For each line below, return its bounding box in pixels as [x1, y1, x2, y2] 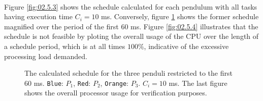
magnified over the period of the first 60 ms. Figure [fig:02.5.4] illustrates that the [4, 21, 258, 31]
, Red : [73, 77, 91, 88]
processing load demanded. [4, 50, 87, 61]
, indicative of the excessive [144, 40, 229, 51]
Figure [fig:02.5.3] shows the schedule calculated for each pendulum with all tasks [4, 1, 257, 12]
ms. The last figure [169, 77, 227, 88]
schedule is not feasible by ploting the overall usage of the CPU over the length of [4, 31, 259, 41]
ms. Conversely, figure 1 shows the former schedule [101, 11, 259, 22]
